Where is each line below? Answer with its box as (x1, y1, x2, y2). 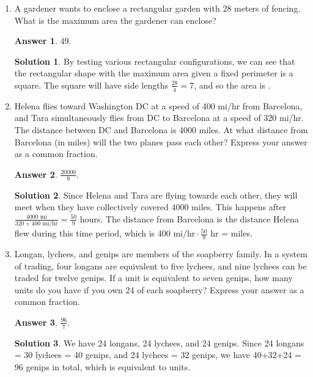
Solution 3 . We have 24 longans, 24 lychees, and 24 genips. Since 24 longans (14, 336, 304, 349)
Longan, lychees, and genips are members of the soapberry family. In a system (14, 247, 307, 260)
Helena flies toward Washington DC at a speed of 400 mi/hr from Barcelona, (14, 99, 303, 112)
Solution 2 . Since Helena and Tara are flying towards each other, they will (14, 188, 298, 201)
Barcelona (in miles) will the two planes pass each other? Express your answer (14, 135, 307, 148)
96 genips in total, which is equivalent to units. (14, 360, 191, 373)
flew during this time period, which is (14, 227, 155, 240)
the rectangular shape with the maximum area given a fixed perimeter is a (14, 67, 293, 79)
